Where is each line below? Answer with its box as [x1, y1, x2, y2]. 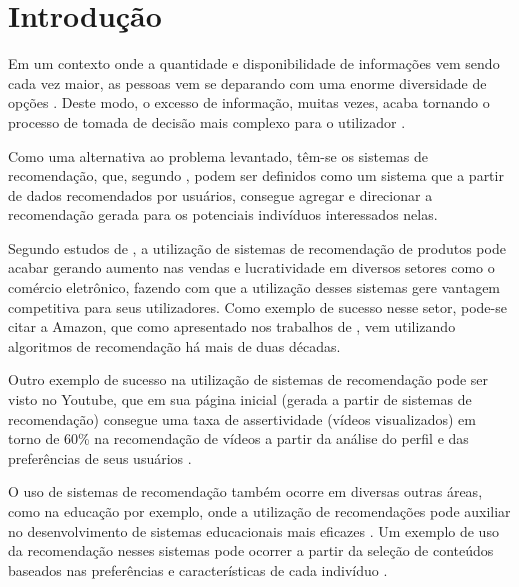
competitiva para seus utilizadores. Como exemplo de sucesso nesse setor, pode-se [8, 296, 507, 317]
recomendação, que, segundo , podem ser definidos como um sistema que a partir [8, 165, 504, 186]
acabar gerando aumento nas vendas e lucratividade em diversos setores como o [8, 257, 495, 278]
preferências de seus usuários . [8, 447, 192, 468]
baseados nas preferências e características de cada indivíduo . [8, 559, 388, 580]
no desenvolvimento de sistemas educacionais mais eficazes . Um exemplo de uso [8, 520, 499, 541]
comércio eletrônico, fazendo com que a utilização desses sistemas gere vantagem [8, 277, 501, 298]
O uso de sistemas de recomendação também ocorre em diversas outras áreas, [8, 481, 483, 502]
